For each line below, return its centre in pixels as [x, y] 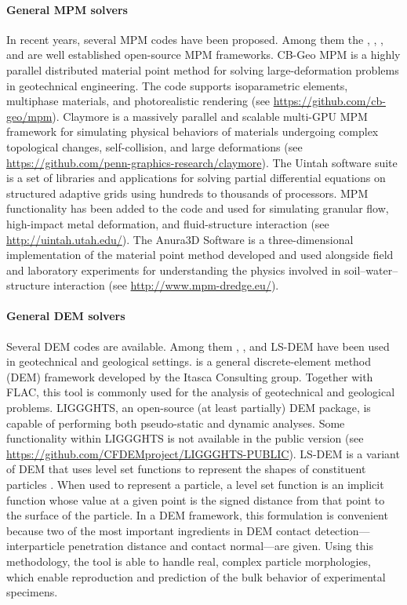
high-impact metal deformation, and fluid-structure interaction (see [168, 223]
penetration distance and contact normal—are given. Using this [221, 546]
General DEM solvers [66, 316]
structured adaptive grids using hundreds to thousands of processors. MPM [187, 193]
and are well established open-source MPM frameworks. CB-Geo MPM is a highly [203, 55]
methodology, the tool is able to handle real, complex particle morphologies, [189, 561]
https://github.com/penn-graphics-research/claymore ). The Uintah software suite [202, 162]
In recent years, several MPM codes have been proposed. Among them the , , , [195, 39]
